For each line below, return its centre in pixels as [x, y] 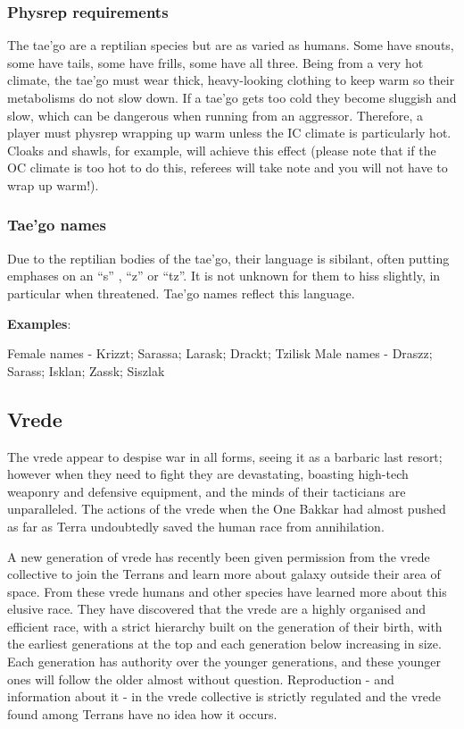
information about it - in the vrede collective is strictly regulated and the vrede [224, 696]
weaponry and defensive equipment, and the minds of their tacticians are [207, 491]
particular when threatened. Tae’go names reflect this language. [181, 293]
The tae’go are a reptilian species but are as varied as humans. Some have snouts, [231, 45]
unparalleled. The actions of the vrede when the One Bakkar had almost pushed [227, 509]
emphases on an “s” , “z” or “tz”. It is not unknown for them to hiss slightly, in [224, 276]
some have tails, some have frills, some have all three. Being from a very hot [215, 62]
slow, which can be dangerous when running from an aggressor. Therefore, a [215, 115]
